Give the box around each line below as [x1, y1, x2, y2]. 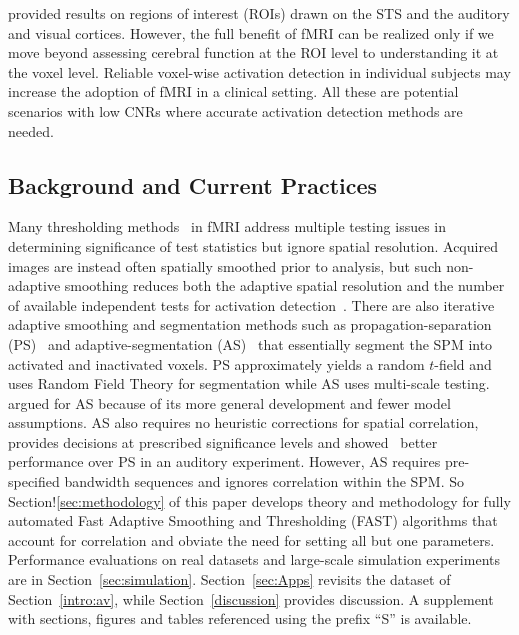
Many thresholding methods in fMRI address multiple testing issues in [8, 216, 447, 237]
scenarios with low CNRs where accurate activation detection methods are [8, 100, 463, 121]
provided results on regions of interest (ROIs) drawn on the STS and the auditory [8, 3, 510, 23]
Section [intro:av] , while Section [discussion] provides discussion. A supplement [8, 588, 494, 609]
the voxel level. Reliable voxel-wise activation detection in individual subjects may [8, 61, 511, 82]
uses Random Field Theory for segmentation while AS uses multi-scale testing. [8, 373, 490, 394]
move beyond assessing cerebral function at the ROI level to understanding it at [8, 42, 499, 63]
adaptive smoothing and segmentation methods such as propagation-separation [8, 314, 492, 335]
